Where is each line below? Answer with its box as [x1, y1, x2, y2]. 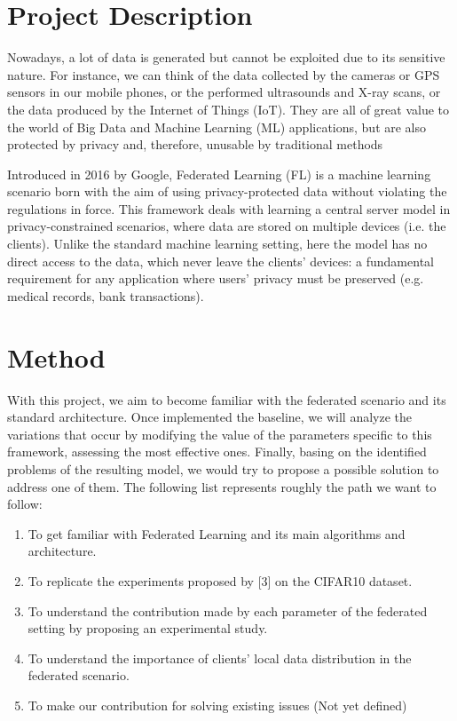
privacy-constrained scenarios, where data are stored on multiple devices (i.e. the [7, 217, 446, 235]
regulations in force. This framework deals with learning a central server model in [7, 199, 451, 218]
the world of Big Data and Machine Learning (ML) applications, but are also [7, 117, 427, 136]
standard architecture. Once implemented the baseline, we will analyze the [7, 408, 413, 426]
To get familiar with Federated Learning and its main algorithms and [28, 524, 406, 543]
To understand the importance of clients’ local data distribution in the [28, 648, 412, 667]
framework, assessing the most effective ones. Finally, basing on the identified [7, 442, 427, 461]
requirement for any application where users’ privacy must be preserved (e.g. [7, 269, 424, 288]
